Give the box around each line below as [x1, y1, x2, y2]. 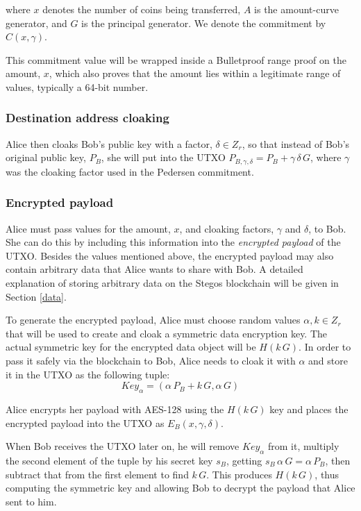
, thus [314, 467, 339, 481]
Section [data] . [6, 289, 67, 303]
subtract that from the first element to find [6, 467, 189, 481]
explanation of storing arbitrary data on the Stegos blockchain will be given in [6, 276, 339, 290]
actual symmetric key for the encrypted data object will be [6, 340, 256, 354]
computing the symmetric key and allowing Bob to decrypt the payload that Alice [6, 480, 355, 495]
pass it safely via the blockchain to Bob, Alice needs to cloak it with [6, 353, 296, 367]
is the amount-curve [254, 2, 339, 16]
